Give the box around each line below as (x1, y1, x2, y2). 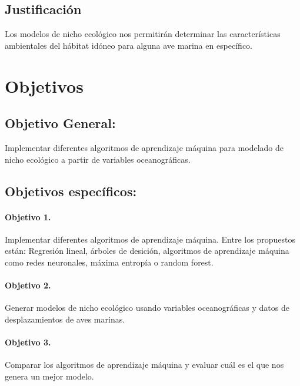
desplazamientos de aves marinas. (5, 313, 125, 325)
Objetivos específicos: (5, 182, 137, 200)
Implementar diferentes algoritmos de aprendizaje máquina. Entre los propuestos (5, 233, 295, 245)
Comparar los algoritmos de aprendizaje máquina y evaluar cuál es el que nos (5, 358, 284, 371)
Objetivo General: (5, 114, 116, 132)
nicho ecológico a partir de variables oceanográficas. (5, 153, 191, 165)
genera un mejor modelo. (5, 370, 94, 382)
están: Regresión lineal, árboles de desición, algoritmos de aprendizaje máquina (5, 244, 289, 257)
